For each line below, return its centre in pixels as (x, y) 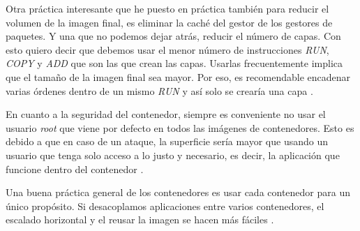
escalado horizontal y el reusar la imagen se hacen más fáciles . (140, 219)
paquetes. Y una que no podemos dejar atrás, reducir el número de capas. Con (173, 36)
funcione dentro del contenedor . (75, 169)
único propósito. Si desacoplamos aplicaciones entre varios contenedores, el (165, 206)
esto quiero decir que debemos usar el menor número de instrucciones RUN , (167, 49)
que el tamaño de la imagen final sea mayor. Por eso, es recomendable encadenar (178, 76)
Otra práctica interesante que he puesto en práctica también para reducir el (167, 8)
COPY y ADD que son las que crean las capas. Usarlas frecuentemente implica (174, 63)
